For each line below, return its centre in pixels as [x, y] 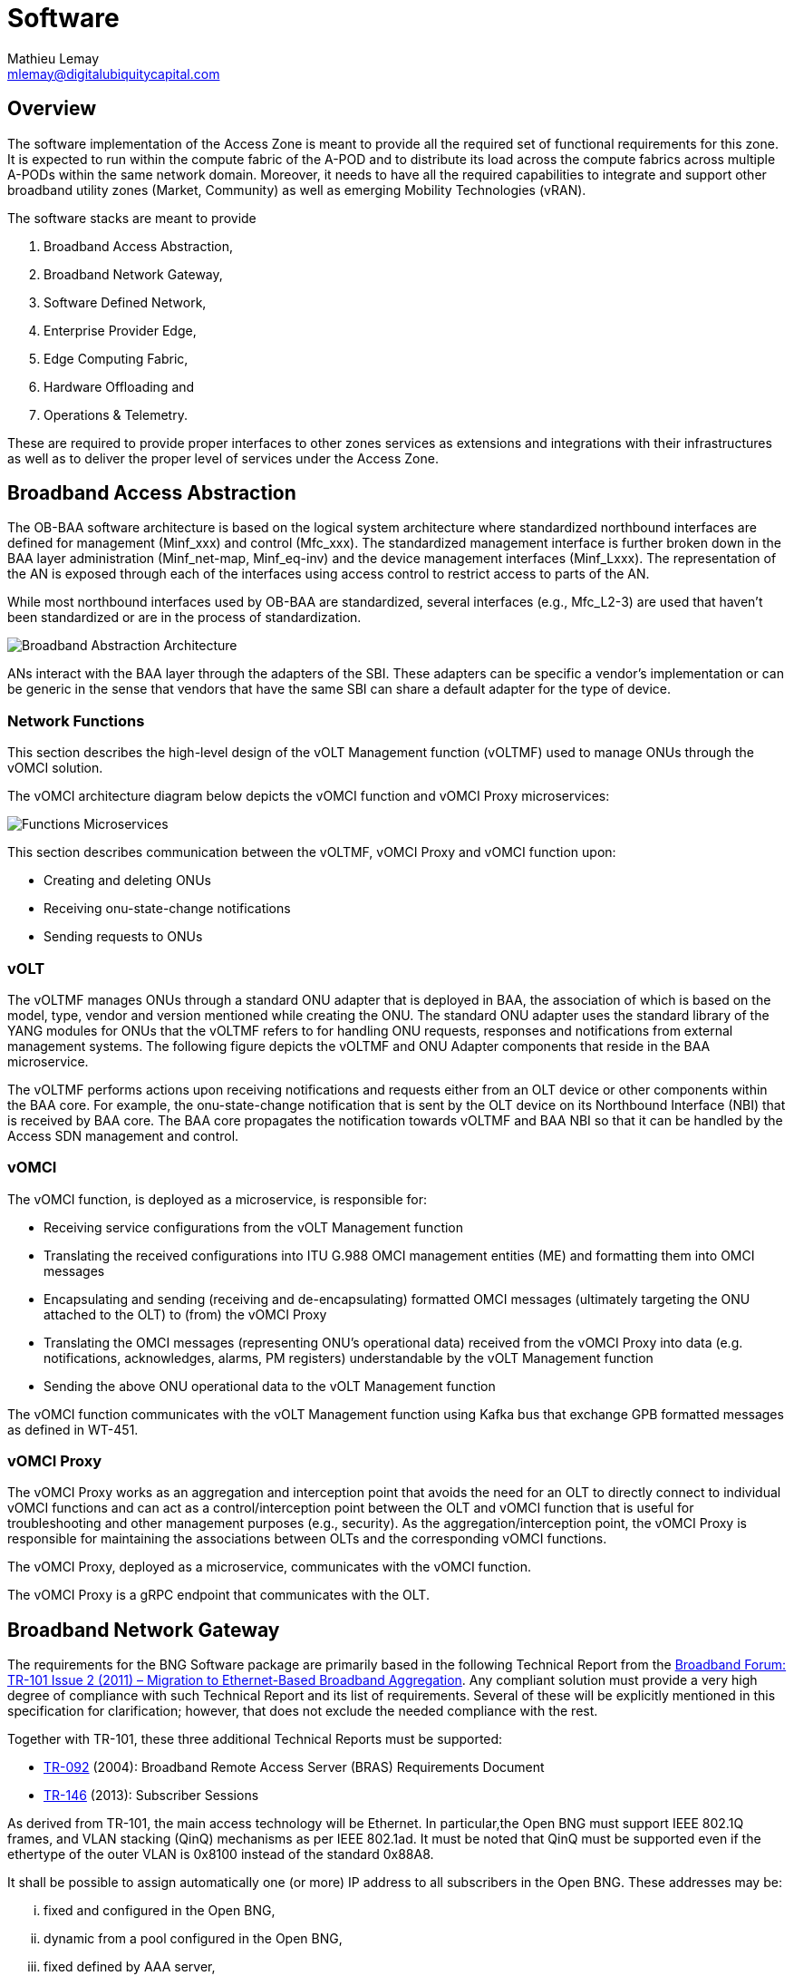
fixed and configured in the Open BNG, [160, 1911]
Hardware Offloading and [119, 386]
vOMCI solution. [55, 768]
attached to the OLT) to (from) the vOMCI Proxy [185, 1314]
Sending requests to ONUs [123, 937]
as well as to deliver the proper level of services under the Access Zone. [223, 458]
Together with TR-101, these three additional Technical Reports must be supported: [255, 1739]
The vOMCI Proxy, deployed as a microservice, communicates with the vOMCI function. [270, 1567]
